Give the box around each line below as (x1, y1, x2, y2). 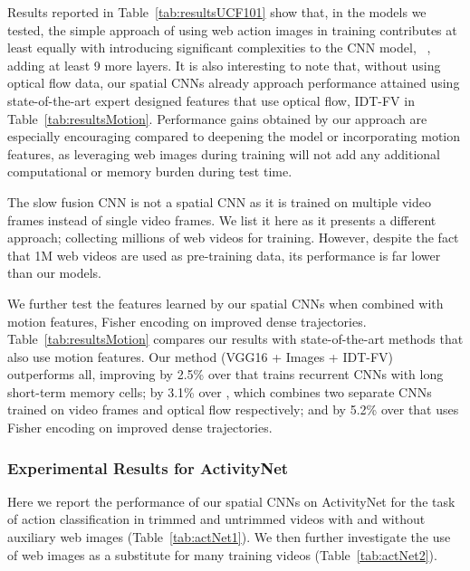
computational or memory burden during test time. (7, 162, 293, 181)
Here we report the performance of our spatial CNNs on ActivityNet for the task (7, 491, 456, 510)
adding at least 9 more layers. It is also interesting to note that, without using (7, 55, 441, 74)
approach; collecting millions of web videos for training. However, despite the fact (7, 228, 459, 247)
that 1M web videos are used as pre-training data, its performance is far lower (7, 245, 441, 264)
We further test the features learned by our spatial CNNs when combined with (7, 293, 444, 312)
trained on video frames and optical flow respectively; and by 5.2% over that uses (7, 400, 459, 419)
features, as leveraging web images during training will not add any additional (7, 144, 440, 163)
